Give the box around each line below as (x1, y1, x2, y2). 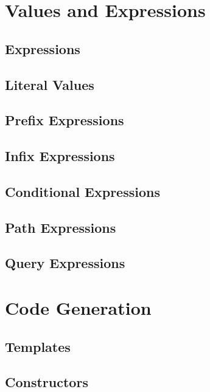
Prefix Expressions (5, 111, 124, 129)
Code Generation (5, 295, 152, 320)
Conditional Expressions (5, 182, 160, 201)
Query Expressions (5, 253, 125, 272)
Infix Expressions (5, 146, 115, 165)
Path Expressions (5, 218, 116, 236)
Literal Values (5, 75, 94, 94)
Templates (5, 337, 71, 356)
